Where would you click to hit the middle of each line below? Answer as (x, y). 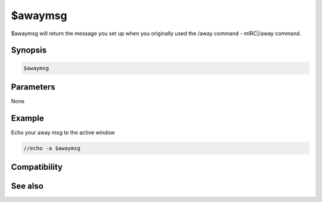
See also (27, 186)
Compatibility (37, 167)
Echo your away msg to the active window (63, 132)
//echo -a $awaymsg (52, 148)
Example (27, 118)
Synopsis (29, 50)
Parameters (33, 87)
